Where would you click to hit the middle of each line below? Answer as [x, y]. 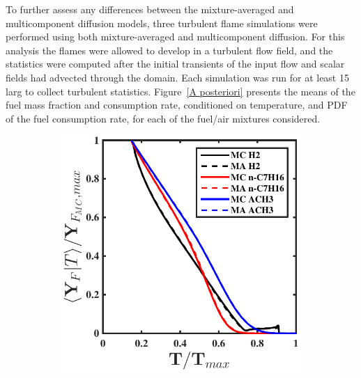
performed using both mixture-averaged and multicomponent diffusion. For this [175, 37]
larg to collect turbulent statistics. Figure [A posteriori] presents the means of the [180, 91]
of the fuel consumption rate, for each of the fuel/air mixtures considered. [163, 118]
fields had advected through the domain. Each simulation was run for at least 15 [177, 77]
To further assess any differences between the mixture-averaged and [150, 9]
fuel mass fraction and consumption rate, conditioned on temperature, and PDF [177, 105]
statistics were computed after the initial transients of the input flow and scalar [175, 64]
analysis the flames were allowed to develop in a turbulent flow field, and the [169, 50]
